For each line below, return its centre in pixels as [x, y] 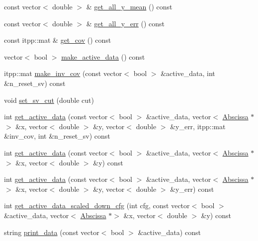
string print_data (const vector [52, 232]
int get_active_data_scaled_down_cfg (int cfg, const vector [97, 205]
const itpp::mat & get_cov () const [58, 40]
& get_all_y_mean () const [129, 6]
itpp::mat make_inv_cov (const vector [63, 73]
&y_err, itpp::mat [198, 126]
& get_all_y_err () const [126, 23]
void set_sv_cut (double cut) [49, 100]
